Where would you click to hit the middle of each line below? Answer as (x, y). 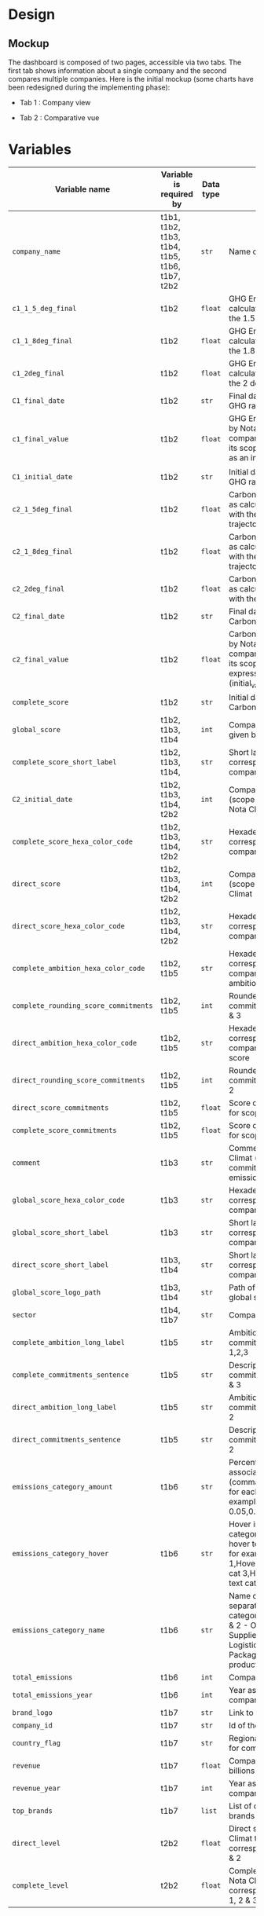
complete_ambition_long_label (69, 1343)
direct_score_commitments (60, 1108)
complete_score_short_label (64, 762)
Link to (241, 1713)
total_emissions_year (52, 1695)
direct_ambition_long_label (64, 1407)
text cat (243, 1583)
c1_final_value (40, 439)
